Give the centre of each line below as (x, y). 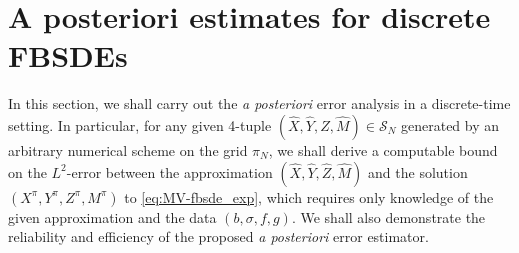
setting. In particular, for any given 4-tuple (140, 124)
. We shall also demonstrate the (388, 216)
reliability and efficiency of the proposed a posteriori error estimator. (218, 236)
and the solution (418, 171)
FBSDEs (68, 55)
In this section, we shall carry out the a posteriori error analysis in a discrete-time (259, 103)
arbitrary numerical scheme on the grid (128, 149)
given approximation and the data (112, 216)
